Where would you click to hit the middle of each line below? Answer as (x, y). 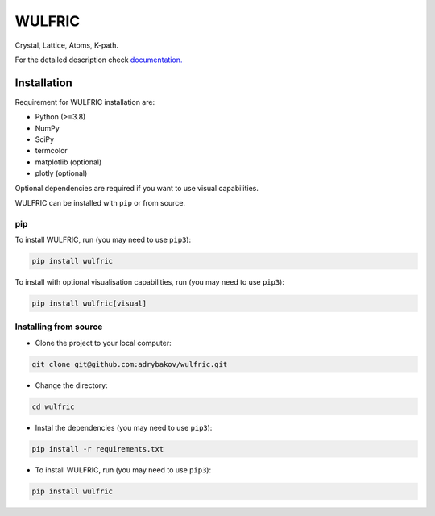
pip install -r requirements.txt (98, 449)
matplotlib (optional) (68, 162)
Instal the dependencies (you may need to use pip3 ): (124, 427)
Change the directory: (71, 385)
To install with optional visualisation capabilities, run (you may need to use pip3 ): (150, 282)
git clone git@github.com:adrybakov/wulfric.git (130, 364)
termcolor (51, 151)
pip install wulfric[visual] (89, 304)
